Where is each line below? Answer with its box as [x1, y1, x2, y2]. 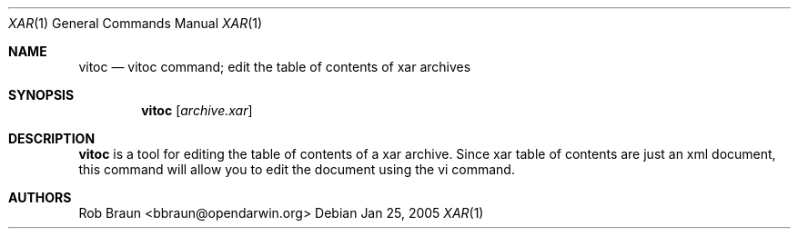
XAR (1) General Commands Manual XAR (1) [8, 15, 263, 31]
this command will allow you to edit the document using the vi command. [78, 162, 515, 177]
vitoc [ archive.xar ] [141, 103, 253, 118]
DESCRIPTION [8, 131, 96, 146]
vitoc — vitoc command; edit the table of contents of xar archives [78, 59, 471, 74]
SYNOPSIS [8, 87, 75, 103]
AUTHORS [8, 190, 72, 205]
